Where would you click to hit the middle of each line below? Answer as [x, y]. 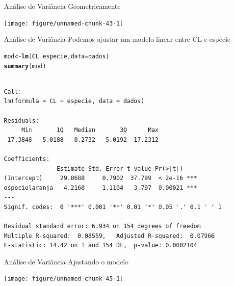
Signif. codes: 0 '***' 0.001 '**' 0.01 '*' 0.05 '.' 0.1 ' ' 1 [113, 207]
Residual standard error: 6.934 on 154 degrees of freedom [102, 226]
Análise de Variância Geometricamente [62, 6]
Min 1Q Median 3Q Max [90, 130]
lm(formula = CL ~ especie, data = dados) [74, 101]
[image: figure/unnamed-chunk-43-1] [64, 23]
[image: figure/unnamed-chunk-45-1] [64, 279]
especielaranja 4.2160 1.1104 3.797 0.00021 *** [101, 188]
